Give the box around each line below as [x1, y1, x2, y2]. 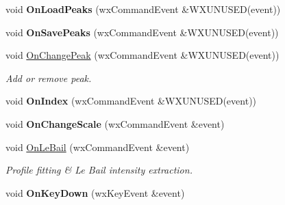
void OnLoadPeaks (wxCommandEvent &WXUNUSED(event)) [5, 2, 281, 16]
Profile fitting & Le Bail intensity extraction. [5, 163, 193, 177]
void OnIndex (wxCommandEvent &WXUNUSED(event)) [5, 94, 257, 108]
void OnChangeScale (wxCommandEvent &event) [5, 116, 225, 131]
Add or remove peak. [5, 70, 92, 85]
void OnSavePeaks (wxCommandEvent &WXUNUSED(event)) [5, 25, 279, 39]
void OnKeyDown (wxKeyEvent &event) [5, 185, 185, 200]
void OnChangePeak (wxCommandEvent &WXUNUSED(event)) [5, 48, 280, 62]
